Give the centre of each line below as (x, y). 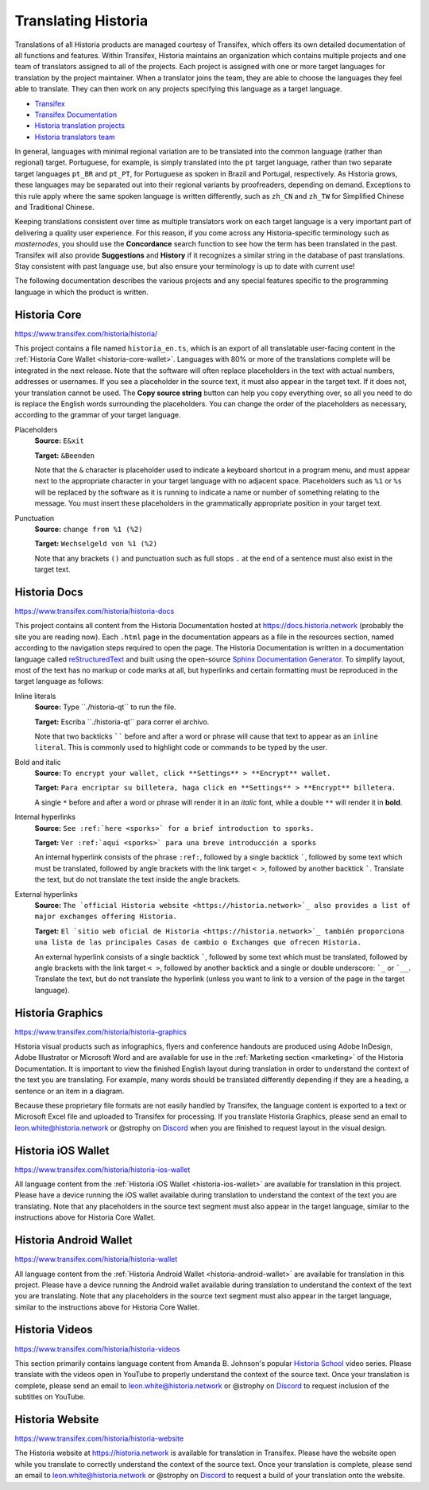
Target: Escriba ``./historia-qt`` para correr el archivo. (122, 722)
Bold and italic (38, 762)
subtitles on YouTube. (50, 1397)
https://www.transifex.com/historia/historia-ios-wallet (102, 1170)
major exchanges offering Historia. (106, 917)
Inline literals (35, 696)
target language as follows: (59, 681)
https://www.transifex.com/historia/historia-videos (97, 1348)
